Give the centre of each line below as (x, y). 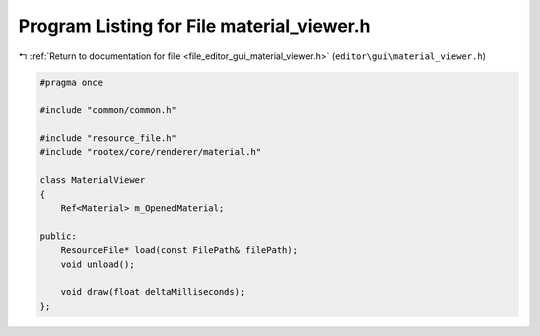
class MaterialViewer (92, 180)
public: (58, 236)
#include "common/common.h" (108, 110)
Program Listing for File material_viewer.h (194, 26)
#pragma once (71, 82)
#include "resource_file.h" (108, 138)
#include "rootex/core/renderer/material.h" (150, 152)
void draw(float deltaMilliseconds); (153, 292)
